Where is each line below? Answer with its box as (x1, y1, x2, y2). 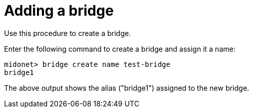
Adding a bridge (4, 2, 114, 19)
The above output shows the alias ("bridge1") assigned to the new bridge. (4, 83, 249, 92)
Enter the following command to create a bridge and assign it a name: (4, 44, 236, 53)
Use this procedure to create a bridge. (4, 28, 131, 38)
